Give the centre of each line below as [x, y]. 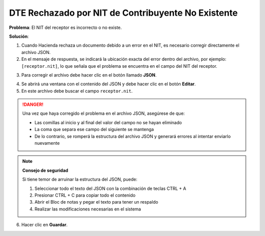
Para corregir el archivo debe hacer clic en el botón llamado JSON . [89, 75]
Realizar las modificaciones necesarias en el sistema [88, 209]
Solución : [19, 36]
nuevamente [47, 143]
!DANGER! [33, 105]
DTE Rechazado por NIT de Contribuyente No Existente [123, 13]
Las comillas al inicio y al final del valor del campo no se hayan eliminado [108, 122]
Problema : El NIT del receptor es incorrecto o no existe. [66, 27]
